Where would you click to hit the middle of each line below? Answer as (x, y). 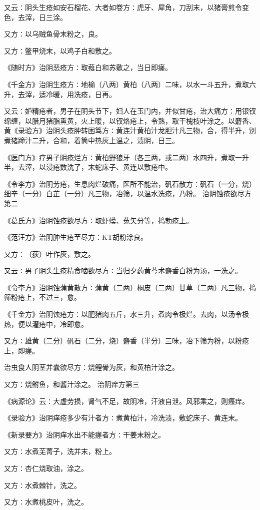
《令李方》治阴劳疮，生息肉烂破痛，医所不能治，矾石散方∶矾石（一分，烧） (130, 183)
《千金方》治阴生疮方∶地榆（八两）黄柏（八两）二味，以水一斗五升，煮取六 (130, 84)
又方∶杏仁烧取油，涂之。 (46, 468)
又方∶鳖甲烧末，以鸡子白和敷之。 (60, 50)
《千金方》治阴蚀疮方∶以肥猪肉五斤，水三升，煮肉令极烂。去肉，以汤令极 (126, 314)
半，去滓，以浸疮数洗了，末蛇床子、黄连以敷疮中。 (88, 167)
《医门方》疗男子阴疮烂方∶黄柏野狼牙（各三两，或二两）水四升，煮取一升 (126, 157)
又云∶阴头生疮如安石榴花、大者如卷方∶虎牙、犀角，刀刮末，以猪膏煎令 (123, 7)
